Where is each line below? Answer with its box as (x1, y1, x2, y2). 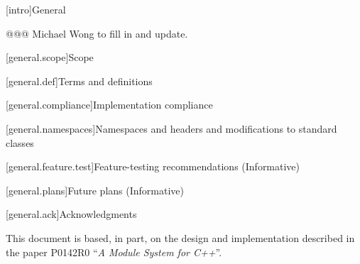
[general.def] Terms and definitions (6, 73, 153, 88)
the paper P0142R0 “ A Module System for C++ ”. (6, 244, 222, 259)
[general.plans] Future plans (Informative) (6, 182, 184, 197)
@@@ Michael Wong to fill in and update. (6, 26, 188, 40)
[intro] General (6, 2, 66, 16)
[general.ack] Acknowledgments (6, 207, 137, 221)
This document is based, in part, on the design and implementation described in (6, 230, 355, 245)
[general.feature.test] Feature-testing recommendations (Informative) (6, 159, 300, 174)
